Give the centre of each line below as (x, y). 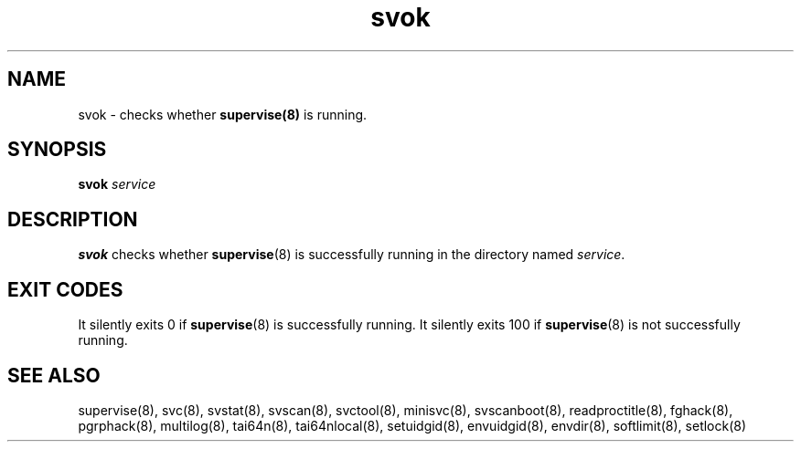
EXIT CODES (65, 289)
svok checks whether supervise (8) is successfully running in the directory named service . (352, 255)
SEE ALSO (54, 375)
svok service (117, 184)
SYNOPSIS (57, 150)
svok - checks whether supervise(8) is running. (223, 114)
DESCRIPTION (73, 219)
